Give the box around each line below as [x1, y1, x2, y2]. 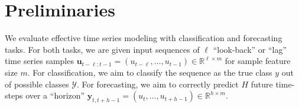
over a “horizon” [25, 89, 85, 102]
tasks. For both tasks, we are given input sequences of [5, 43, 200, 55]
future [251, 77, 273, 90]
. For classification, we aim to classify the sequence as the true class [27, 66, 272, 78]
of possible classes [5, 77, 69, 90]
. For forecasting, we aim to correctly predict [76, 77, 239, 90]
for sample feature [225, 55, 291, 67]
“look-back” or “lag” [213, 43, 287, 55]
